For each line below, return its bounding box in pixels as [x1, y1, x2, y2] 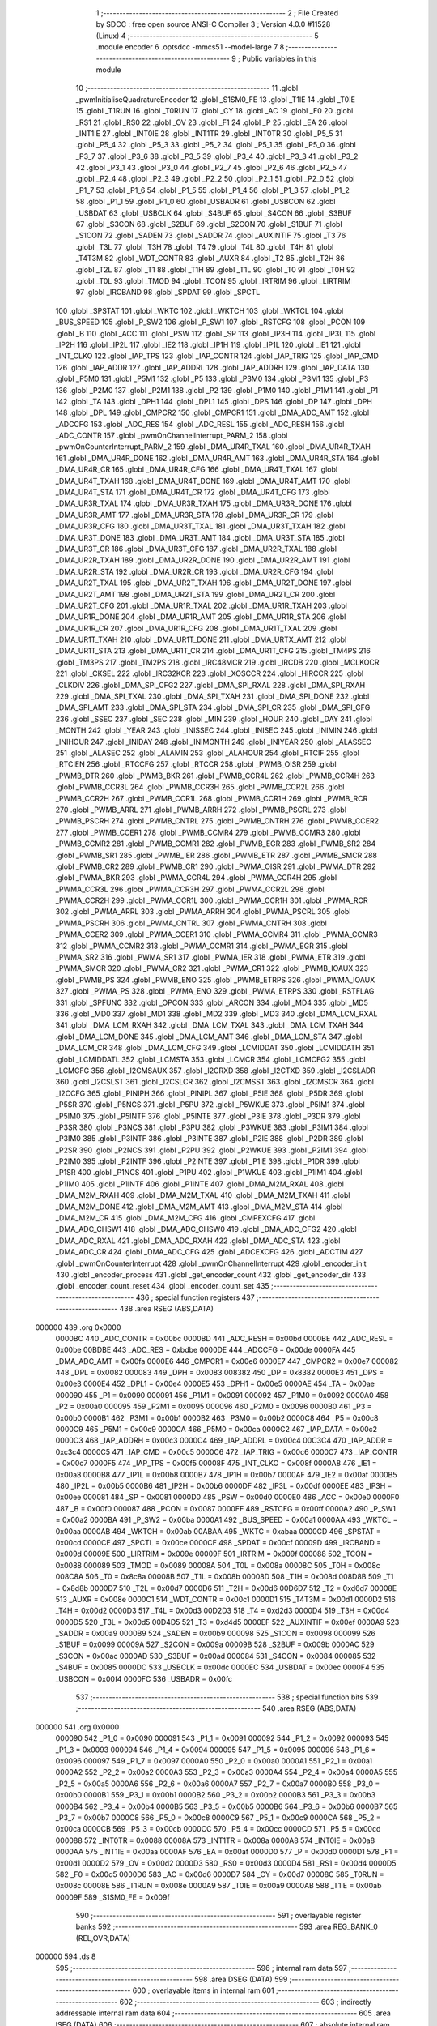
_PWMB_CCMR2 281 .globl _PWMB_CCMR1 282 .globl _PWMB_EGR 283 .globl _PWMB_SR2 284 [55, 839, 376, 848]
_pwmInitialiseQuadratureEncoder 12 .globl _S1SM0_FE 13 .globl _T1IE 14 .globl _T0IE [75, 94, 356, 105]
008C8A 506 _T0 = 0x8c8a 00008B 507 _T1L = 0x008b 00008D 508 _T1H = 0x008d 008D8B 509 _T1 [55, 1572, 394, 1582]
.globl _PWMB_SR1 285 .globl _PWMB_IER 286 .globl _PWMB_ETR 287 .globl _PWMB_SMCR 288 [55, 850, 378, 860]
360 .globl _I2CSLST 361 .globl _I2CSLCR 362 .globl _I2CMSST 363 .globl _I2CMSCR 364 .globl [55, 1077, 374, 1087]
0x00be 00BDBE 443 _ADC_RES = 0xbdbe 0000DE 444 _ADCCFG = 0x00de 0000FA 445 [55, 1345, 356, 1355]
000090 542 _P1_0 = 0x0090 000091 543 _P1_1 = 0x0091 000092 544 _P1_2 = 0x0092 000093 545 [55, 1733, 389, 1743]
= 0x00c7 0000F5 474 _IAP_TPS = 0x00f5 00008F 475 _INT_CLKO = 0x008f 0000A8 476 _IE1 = [55, 1459, 377, 1468]
